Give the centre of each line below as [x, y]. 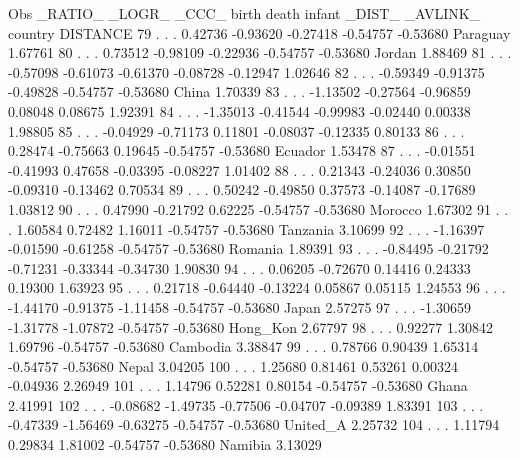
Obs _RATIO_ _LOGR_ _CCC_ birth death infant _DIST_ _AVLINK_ [244, 13]
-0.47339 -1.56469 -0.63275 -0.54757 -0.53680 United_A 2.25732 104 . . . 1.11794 [254, 424]
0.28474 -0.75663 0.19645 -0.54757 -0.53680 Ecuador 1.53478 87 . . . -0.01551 [242, 150]
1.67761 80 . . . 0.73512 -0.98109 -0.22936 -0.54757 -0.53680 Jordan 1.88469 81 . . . [260, 52]
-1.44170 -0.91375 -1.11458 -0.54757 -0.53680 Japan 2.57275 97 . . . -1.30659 [239, 306]
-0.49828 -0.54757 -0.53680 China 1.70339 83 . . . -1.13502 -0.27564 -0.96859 [239, 91]
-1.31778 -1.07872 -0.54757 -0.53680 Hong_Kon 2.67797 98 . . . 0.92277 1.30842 [250, 326]
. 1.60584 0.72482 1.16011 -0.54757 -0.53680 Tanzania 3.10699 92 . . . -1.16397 [246, 228]
